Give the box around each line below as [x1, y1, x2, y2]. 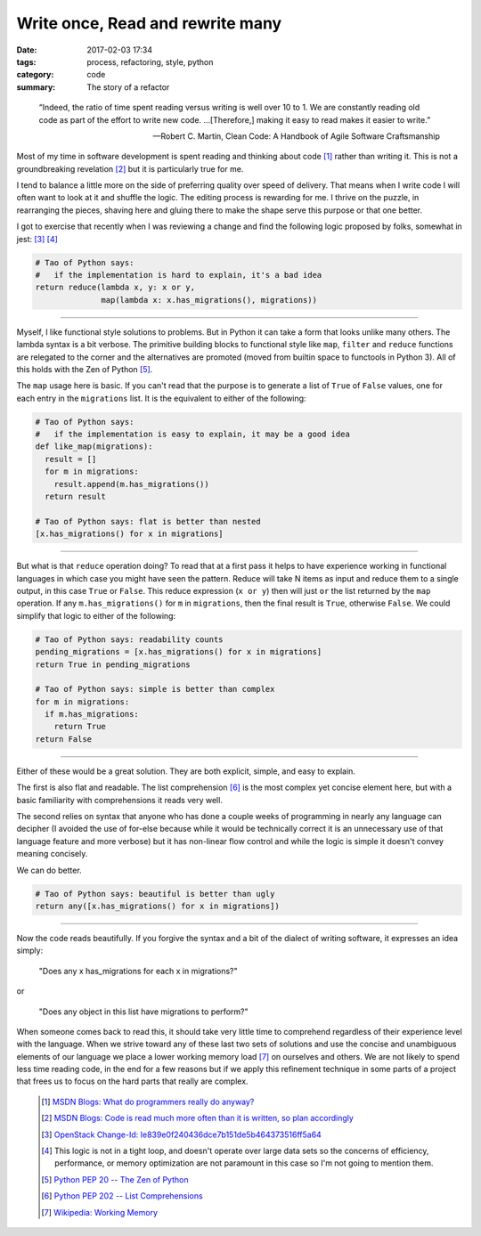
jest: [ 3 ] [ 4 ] [16, 233, 58, 244]
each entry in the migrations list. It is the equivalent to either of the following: [16, 393, 306, 403]
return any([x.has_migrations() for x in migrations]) [35, 900, 280, 911]
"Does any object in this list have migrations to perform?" [38, 1006, 249, 1017]
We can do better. [16, 865, 82, 875]
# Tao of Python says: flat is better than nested [35, 516, 262, 526]
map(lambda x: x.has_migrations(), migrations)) [101, 295, 318, 305]
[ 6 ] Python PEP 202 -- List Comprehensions [41, 1191, 204, 1201]
